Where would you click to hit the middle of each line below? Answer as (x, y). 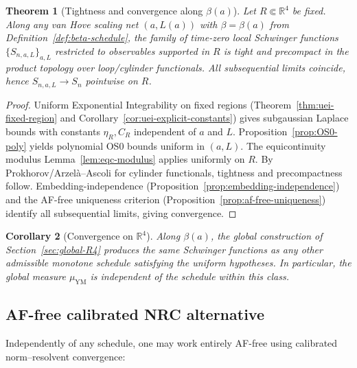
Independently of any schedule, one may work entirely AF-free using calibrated (172, 342)
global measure (36, 276)
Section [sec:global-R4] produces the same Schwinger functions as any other (164, 249)
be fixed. (309, 10)
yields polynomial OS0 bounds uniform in (117, 145)
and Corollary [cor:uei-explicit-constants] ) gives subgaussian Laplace (204, 118)
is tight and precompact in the (286, 50)
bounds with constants (53, 131)
